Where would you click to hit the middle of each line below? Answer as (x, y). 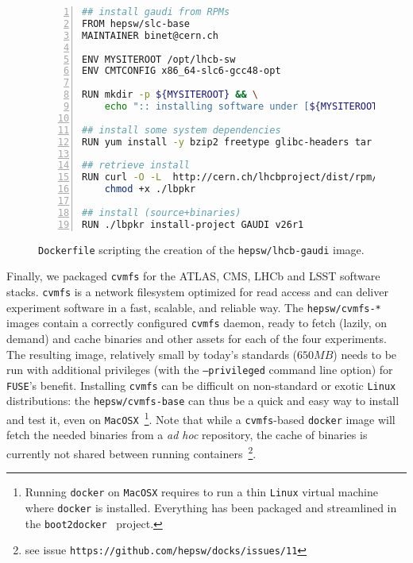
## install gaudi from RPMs (156, 12)
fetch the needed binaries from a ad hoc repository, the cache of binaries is (187, 435)
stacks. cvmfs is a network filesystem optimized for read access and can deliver (197, 291)
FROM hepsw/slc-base (136, 23)
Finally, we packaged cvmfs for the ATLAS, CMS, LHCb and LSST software (193, 276)
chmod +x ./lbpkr (150, 189)
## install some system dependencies (181, 130)
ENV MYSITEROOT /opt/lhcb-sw (159, 59)
